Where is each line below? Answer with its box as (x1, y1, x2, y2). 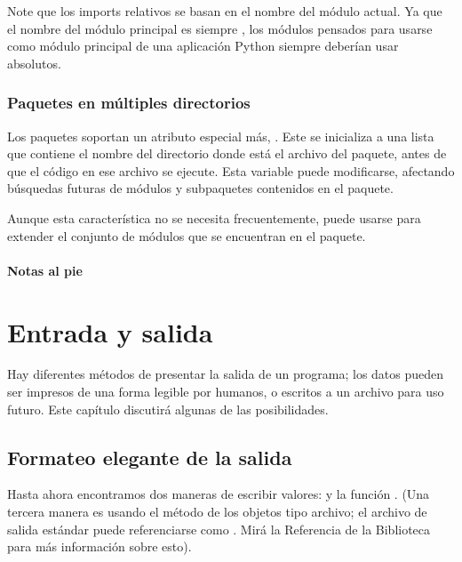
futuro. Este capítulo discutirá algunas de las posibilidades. (7, 399, 329, 418)
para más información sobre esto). (7, 537, 192, 556)
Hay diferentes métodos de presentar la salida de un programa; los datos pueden (7, 365, 444, 383)
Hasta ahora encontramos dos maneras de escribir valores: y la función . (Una (7, 485, 430, 503)
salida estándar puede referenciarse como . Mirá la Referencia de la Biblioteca (7, 519, 431, 538)
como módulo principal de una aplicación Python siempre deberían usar (7, 36, 399, 55)
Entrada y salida (7, 313, 213, 349)
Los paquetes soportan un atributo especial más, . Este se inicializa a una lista (7, 126, 434, 145)
